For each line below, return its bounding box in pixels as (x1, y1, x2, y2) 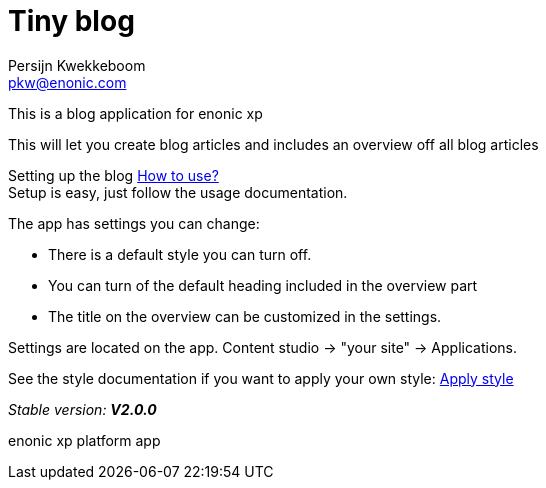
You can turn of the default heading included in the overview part (48, 276, 478, 294)
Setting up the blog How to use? (8, 166, 219, 184)
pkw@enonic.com (8, 73, 127, 91)
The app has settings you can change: (8, 214, 260, 232)
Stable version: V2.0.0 (8, 400, 157, 418)
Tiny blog (8, 4, 135, 38)
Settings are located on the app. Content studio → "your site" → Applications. (8, 338, 518, 356)
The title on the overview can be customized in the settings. (48, 307, 442, 325)
